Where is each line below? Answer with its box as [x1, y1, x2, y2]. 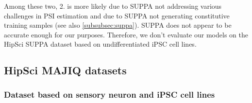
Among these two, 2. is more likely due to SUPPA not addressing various [4, 1, 222, 11]
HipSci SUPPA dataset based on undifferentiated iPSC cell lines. [4, 39, 197, 49]
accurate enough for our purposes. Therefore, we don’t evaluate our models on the [4, 29, 248, 39]
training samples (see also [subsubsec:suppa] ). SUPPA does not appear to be [4, 20, 232, 30]
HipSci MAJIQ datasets [4, 63, 127, 78]
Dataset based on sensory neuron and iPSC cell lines [4, 88, 215, 100]
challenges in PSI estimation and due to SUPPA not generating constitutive [4, 10, 230, 20]
